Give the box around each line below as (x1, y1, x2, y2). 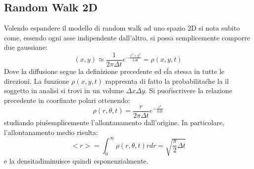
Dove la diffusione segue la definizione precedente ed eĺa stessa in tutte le (4, 66, 224, 76)
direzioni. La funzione (4, 75, 70, 86)
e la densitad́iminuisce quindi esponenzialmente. (4, 155, 148, 166)
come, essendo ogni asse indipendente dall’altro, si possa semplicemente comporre (4, 32, 250, 42)
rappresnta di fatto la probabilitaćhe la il (105, 75, 229, 86)
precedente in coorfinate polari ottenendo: (4, 95, 130, 105)
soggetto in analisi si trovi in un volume (4, 85, 124, 96)
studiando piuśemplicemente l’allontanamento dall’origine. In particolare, (4, 117, 224, 128)
